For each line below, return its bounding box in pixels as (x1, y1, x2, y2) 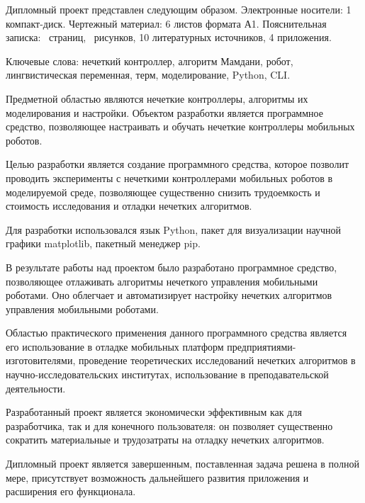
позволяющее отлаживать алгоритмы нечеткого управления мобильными (6, 273, 318, 288)
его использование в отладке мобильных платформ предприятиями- (6, 339, 296, 354)
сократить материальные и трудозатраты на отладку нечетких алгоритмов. (6, 432, 325, 447)
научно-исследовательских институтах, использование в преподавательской (6, 367, 329, 382)
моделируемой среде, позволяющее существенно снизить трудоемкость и (6, 184, 320, 199)
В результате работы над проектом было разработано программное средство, (6, 259, 337, 274)
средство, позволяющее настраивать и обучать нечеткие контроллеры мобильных (6, 119, 355, 134)
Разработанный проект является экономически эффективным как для (6, 405, 302, 419)
